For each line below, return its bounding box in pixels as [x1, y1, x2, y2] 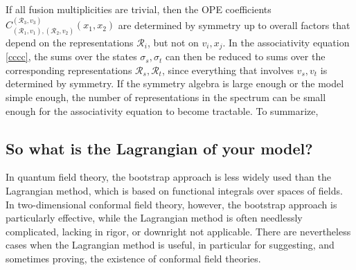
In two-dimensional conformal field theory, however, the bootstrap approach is [6, 197, 337, 211]
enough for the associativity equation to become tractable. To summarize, [6, 103, 319, 118]
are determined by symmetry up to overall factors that [118, 17, 350, 32]
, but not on [147, 35, 199, 49]
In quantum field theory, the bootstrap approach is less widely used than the [6, 170, 331, 184]
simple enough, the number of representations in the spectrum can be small [6, 90, 326, 105]
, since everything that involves [161, 62, 294, 77]
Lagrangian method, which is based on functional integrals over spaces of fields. [6, 183, 343, 198]
